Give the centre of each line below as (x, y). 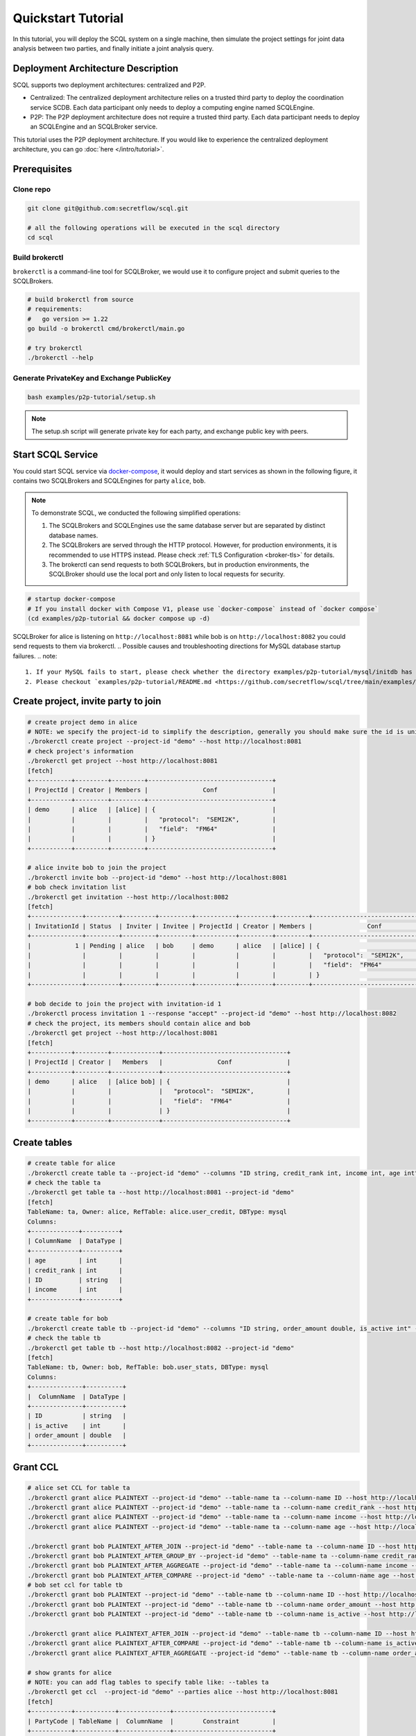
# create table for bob (68, 1319)
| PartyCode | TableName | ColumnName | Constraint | (152, 1721)
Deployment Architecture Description (96, 68)
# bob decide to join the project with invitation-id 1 (124, 1004)
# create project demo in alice (83, 722)
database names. (73, 535)
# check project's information (81, 751)
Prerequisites (42, 169)
